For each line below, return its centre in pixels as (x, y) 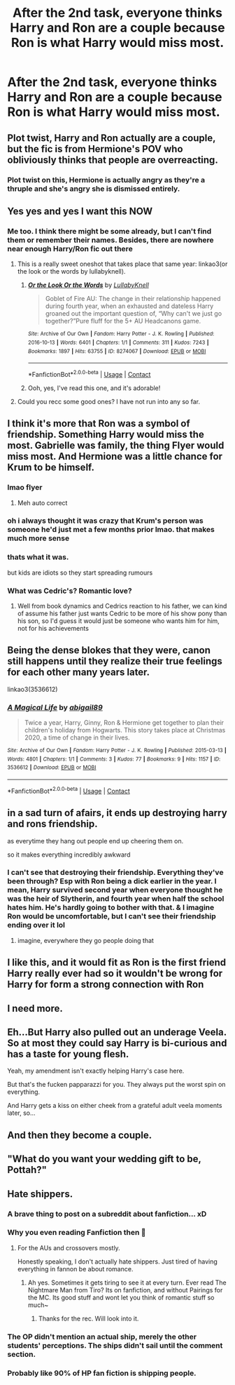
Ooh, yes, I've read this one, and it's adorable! (94, 388)
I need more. (35, 1008)
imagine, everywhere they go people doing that (85, 940)
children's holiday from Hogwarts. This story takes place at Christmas (125, 730)
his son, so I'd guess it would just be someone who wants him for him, (119, 621)
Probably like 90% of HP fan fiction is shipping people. (102, 1373)
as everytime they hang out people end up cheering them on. (95, 841)
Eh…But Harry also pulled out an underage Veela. (117, 1032)
